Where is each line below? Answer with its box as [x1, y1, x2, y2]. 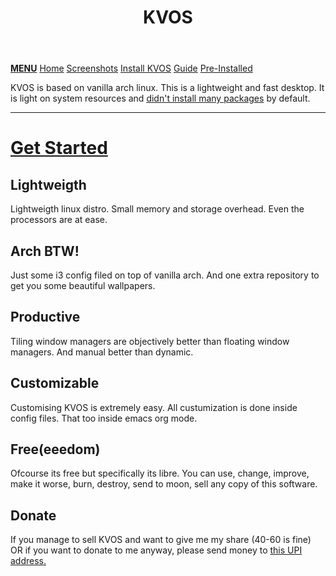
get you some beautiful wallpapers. [10, 280, 156, 291]
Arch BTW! [10, 242, 80, 260]
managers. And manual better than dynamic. [10, 346, 194, 358]
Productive [10, 309, 81, 326]
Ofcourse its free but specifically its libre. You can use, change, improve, [10, 467, 310, 480]
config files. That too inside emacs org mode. [10, 412, 198, 424]
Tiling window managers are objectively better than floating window [10, 335, 290, 347]
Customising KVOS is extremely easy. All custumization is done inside [10, 401, 298, 413]
